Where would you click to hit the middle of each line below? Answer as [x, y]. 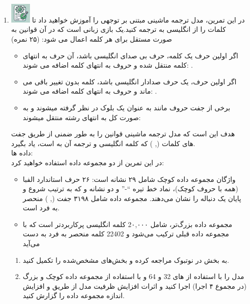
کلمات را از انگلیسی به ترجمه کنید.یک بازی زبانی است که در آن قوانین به [118, 29]
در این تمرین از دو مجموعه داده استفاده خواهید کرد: [87, 162]
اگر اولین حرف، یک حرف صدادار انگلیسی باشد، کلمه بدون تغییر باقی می [130, 81]
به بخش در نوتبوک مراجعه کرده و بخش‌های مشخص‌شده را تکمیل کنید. [126, 260]
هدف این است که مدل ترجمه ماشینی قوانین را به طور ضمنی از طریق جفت [123, 134]
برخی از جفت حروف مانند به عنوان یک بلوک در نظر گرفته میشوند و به [126, 107]
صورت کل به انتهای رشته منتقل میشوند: [82, 117]
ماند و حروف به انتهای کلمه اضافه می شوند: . [90, 91]
